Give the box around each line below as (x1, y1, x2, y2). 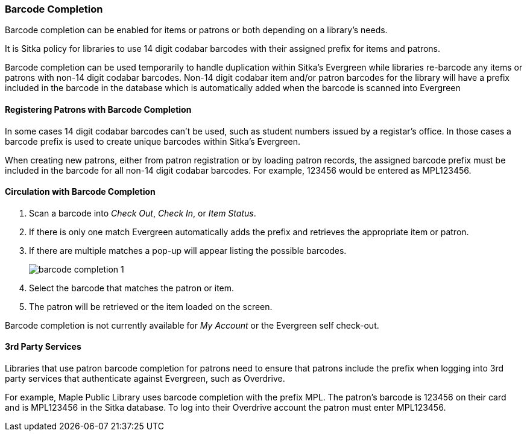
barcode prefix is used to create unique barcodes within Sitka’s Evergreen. (5, 136, 301, 147)
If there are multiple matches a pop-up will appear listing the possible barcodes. (29, 245, 347, 256)
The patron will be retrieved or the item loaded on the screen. (29, 301, 273, 312)
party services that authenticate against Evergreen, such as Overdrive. (5, 373, 285, 384)
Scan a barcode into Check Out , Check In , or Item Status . (29, 207, 256, 218)
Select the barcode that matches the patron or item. (29, 282, 235, 293)
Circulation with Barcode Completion (5, 186, 156, 197)
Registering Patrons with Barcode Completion (5, 104, 192, 115)
